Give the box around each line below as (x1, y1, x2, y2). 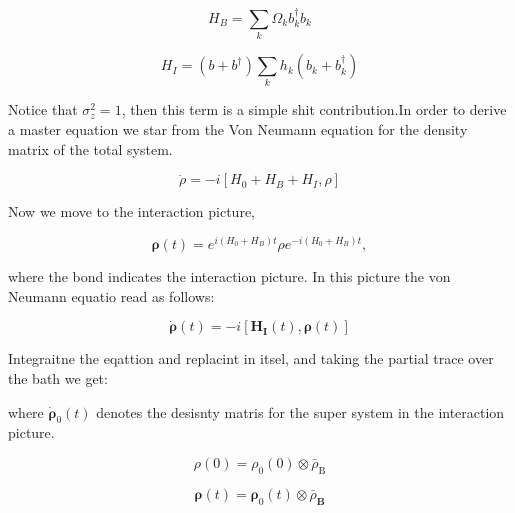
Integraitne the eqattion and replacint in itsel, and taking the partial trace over (8, 348, 494, 369)
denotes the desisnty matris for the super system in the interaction (96, 401, 505, 422)
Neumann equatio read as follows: (8, 285, 215, 306)
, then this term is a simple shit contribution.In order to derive (121, 99, 507, 120)
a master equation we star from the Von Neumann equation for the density (8, 119, 468, 140)
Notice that (8, 99, 78, 120)
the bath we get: (8, 367, 108, 388)
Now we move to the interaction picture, (8, 201, 255, 222)
